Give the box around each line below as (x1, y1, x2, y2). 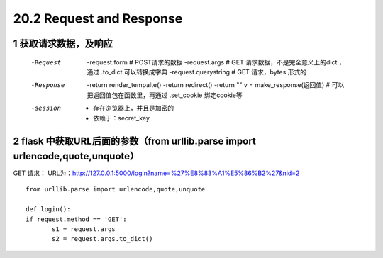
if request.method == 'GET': (26, 215, 127, 223)
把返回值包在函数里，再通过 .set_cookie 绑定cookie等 (87, 91, 243, 99)
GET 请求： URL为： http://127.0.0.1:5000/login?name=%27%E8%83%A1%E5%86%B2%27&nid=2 (13, 169, 300, 177)
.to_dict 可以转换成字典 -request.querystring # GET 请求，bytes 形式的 (100, 67, 307, 76)
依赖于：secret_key (93, 113, 150, 122)
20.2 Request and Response (13, 11, 183, 26)
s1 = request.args (52, 225, 116, 233)
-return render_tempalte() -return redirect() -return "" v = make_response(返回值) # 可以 (87, 81, 345, 89)
